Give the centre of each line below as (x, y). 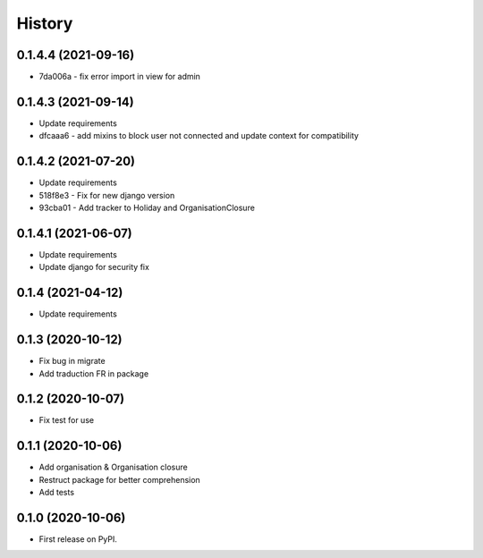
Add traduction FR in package (94, 373)
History (45, 23)
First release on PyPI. (78, 539)
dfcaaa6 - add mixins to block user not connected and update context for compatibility (199, 136)
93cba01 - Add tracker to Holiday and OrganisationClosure (147, 208)
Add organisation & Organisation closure (113, 467)
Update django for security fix (94, 267)
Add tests (57, 493)
